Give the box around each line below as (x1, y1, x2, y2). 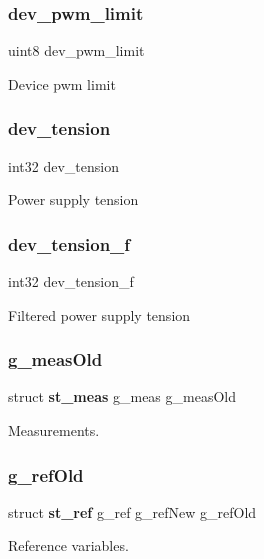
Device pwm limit (8, 73, 116, 94)
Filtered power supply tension (8, 304, 191, 325)
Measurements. (8, 420, 100, 441)
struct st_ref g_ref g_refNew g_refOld (8, 501, 257, 522)
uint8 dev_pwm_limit (8, 40, 145, 61)
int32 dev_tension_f (8, 271, 134, 292)
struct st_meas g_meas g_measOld (8, 386, 237, 407)
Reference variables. (8, 535, 129, 556)
